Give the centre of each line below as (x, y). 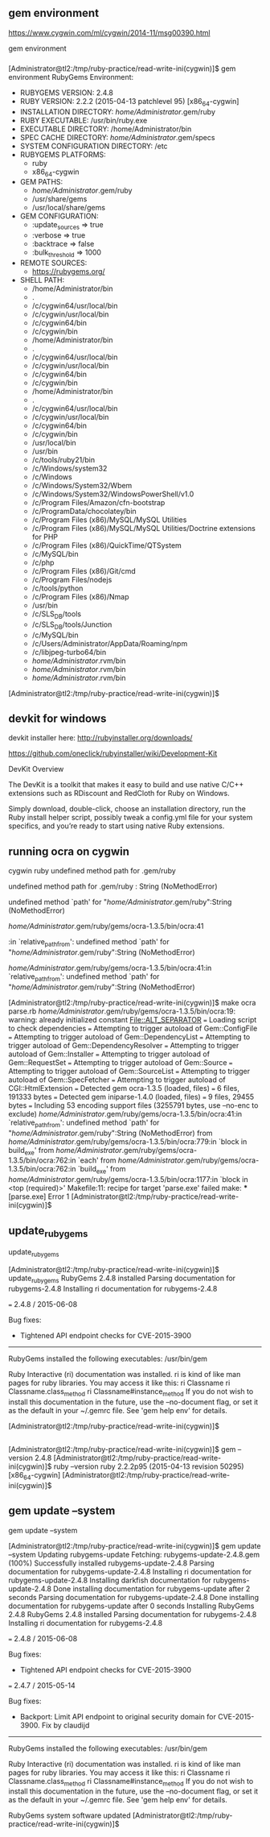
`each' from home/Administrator (131, 1160)
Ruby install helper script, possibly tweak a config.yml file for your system (131, 818)
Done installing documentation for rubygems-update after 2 (152, 1588)
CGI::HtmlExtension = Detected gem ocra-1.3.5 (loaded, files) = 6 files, (124, 1088)
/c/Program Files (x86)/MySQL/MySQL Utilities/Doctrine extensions (143, 528)
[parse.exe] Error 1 (39, 1196)
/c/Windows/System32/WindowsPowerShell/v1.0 (113, 494)
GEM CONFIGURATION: (59, 216)
